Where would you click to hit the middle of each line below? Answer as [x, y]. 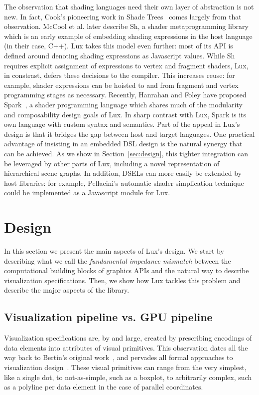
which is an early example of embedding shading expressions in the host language [128, 36]
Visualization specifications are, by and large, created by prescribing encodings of [128, 338]
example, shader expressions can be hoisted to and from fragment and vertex [121, 85]
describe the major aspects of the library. [67, 290]
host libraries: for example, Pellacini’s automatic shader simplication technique [124, 183]
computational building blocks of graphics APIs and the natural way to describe [127, 270]
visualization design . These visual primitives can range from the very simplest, [125, 367]
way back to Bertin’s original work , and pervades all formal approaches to [119, 357]
